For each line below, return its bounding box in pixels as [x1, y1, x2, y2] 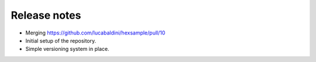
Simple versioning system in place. [25, 46, 109, 53]
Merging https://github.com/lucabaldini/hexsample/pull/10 [25, 29, 166, 36]
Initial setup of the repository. [25, 37, 97, 44]
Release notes [11, 9, 81, 22]
